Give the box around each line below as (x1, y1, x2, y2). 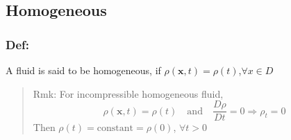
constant (97, 123, 133, 134)
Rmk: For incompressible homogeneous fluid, (33, 86, 224, 100)
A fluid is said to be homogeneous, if (6, 63, 161, 77)
